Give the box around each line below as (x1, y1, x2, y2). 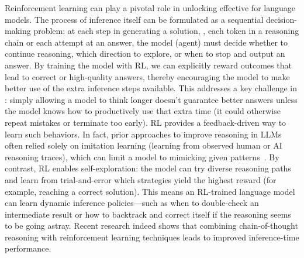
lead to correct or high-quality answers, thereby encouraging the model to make (5, 70, 290, 82)
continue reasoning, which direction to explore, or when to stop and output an (5, 47, 285, 60)
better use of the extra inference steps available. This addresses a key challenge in (5, 82, 297, 94)
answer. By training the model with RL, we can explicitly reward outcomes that (5, 59, 292, 71)
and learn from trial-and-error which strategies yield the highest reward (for (5, 173, 277, 185)
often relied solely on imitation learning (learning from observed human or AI (5, 139, 282, 152)
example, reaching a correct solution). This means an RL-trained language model (5, 185, 295, 197)
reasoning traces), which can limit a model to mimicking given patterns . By (5, 150, 279, 163)
